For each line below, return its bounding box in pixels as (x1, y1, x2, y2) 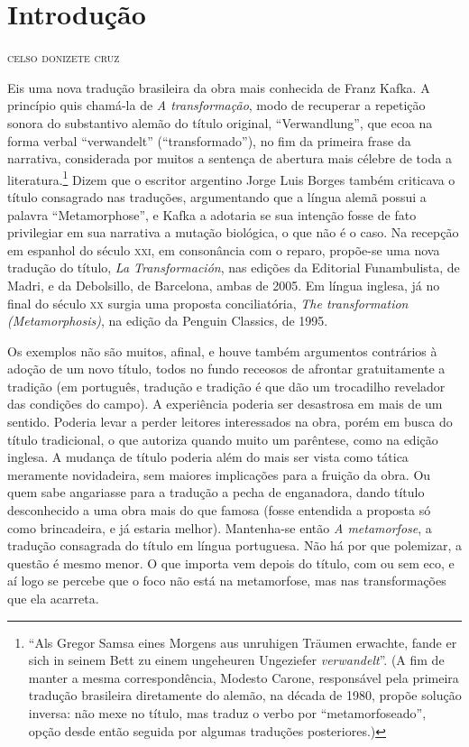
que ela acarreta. (7, 589, 99, 607)
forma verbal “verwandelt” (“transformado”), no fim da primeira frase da (7, 131, 411, 150)
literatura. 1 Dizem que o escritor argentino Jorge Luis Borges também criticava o (7, 167, 455, 189)
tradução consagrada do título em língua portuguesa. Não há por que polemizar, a (7, 536, 462, 555)
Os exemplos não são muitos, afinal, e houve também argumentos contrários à (7, 341, 437, 360)
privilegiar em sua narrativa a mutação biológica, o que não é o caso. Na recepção (7, 223, 459, 242)
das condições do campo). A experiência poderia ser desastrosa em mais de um (7, 394, 443, 413)
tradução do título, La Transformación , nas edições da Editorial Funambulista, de (7, 258, 460, 277)
